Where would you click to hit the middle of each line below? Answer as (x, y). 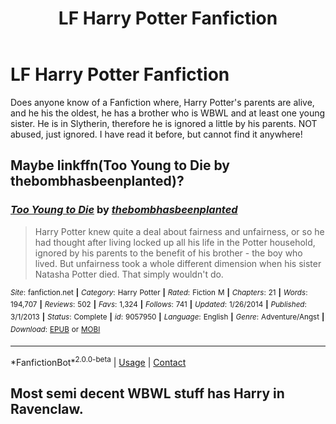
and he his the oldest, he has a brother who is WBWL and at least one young (168, 113)
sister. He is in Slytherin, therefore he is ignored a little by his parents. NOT (164, 123)
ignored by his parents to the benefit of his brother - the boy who (168, 253)
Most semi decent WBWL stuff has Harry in (147, 393)
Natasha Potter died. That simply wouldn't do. (129, 274)
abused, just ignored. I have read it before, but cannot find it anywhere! (156, 134)
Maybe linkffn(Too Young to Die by (120, 165)
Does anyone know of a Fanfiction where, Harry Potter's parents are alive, (162, 102)
